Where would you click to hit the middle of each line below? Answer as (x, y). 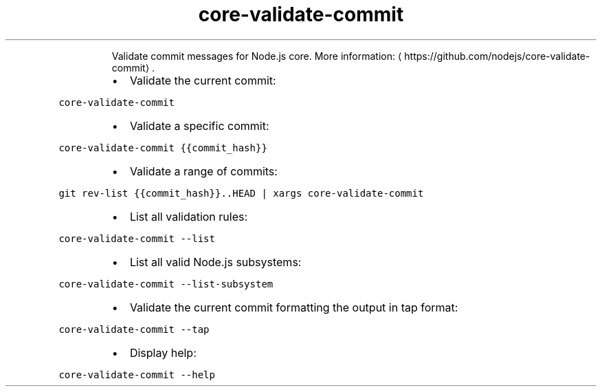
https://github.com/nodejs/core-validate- (497, 56)
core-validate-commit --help (137, 374)
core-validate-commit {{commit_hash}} (163, 148)
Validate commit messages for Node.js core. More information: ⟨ (257, 56)
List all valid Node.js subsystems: (215, 262)
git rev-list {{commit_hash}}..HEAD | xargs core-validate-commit (241, 193)
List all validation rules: (189, 216)
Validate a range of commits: (203, 171)
